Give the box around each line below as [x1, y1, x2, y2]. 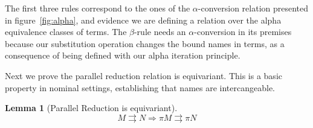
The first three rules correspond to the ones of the [5, 2, 190, 14]
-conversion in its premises [194, 25, 292, 38]
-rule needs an [134, 25, 186, 38]
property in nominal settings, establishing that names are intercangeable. [5, 81, 276, 94]
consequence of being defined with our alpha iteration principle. [5, 49, 240, 62]
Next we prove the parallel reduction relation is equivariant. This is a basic [5, 69, 282, 82]
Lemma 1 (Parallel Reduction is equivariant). [5, 101, 178, 114]
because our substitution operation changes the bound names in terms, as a [5, 37, 285, 50]
